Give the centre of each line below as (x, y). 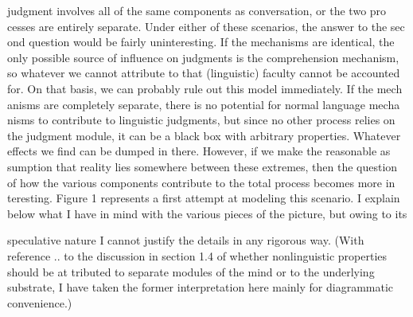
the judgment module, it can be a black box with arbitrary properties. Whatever (204, 135)
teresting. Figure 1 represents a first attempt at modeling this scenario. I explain (204, 198)
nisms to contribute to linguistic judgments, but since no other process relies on (201, 120)
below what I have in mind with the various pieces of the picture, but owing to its (207, 213)
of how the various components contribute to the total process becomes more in (201, 182)
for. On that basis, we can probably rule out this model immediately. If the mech (205, 88)
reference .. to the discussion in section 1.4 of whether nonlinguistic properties (197, 255)
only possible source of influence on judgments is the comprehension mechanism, (203, 57)
